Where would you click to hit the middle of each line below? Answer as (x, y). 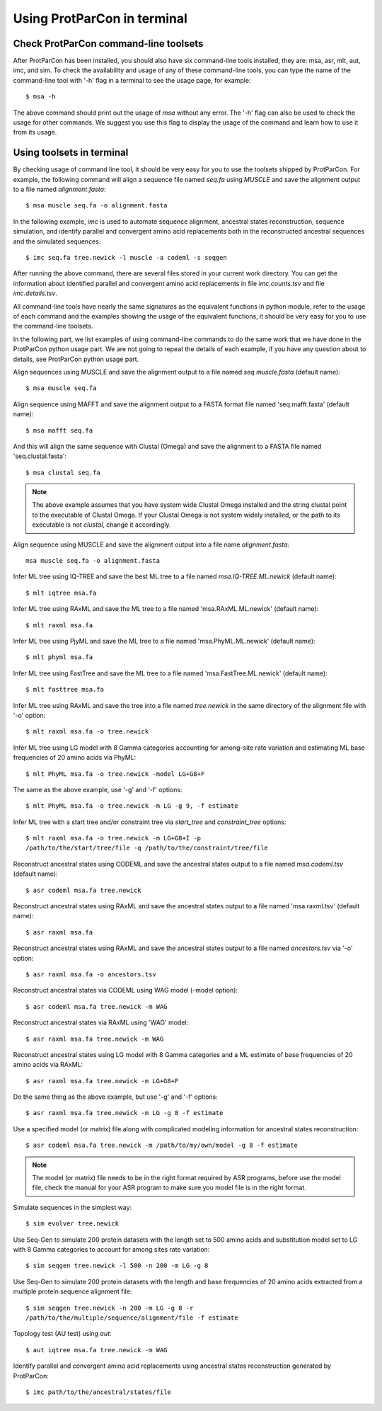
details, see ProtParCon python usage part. (76, 359)
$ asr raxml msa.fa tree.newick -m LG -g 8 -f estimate (125, 1113)
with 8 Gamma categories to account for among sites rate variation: (111, 1249)
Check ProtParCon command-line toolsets (108, 44)
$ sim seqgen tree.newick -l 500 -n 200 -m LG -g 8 (117, 1266)
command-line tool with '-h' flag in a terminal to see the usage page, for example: (132, 80)
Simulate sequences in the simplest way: (73, 1207)
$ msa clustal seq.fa (63, 472)
